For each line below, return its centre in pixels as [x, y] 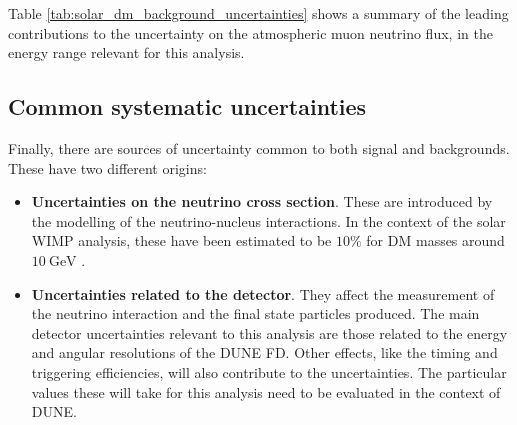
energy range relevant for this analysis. [126, 52]
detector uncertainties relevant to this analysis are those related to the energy [269, 332]
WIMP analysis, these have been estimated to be [181, 240]
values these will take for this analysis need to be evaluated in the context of [266, 391]
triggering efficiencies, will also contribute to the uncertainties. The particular [269, 371]
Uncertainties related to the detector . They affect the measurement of [263, 293]
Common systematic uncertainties [187, 106]
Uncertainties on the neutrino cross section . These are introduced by [262, 201]
